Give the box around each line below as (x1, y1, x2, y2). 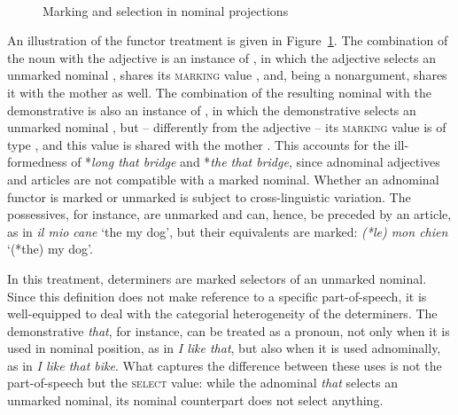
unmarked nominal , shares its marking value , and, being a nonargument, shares (7, 66, 447, 84)
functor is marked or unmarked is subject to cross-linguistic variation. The (7, 187, 411, 206)
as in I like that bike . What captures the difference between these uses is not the (7, 356, 442, 374)
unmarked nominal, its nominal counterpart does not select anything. (7, 391, 384, 410)
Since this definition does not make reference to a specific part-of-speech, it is (7, 286, 427, 305)
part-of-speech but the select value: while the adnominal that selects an (7, 373, 398, 392)
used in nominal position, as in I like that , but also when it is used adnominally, (7, 339, 441, 357)
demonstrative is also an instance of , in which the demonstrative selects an (7, 100, 416, 119)
